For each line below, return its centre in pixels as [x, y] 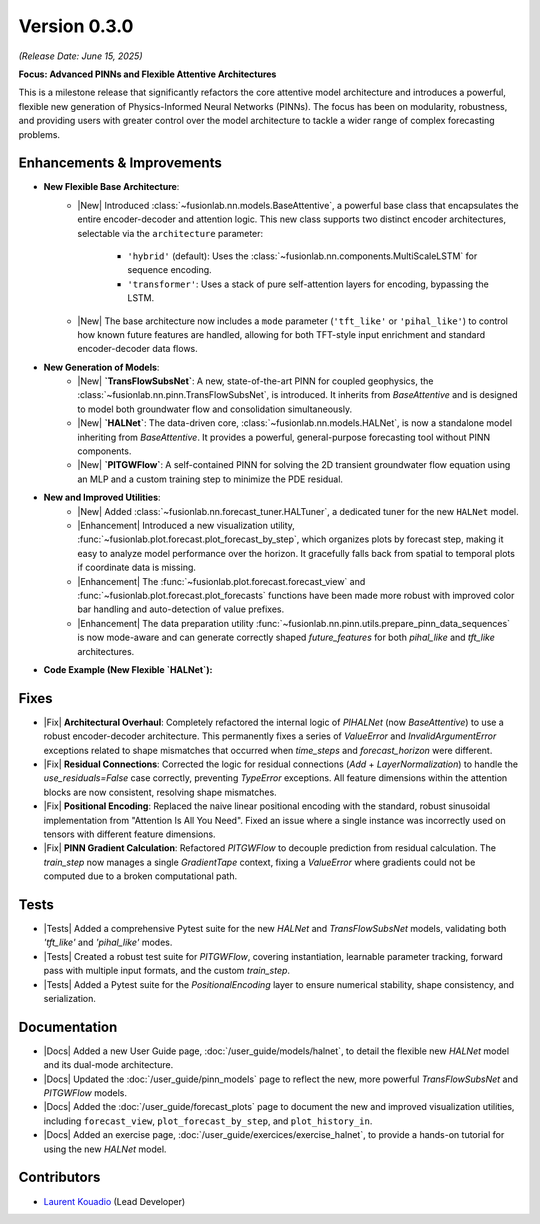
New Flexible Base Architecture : [111, 187]
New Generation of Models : [101, 367]
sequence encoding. [169, 270]
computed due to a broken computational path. [140, 876]
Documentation [68, 1026]
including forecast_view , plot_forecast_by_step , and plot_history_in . [208, 1121]
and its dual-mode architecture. [108, 1065]
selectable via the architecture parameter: [170, 233]
